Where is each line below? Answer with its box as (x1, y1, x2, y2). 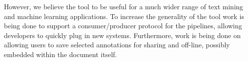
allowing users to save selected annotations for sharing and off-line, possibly (4, 40, 230, 50)
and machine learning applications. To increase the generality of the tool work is (4, 11, 244, 21)
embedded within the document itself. (4, 49, 117, 59)
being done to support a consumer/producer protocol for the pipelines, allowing (4, 20, 242, 31)
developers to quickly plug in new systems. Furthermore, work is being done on (4, 30, 241, 40)
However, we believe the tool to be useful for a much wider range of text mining (4, 1, 243, 11)
